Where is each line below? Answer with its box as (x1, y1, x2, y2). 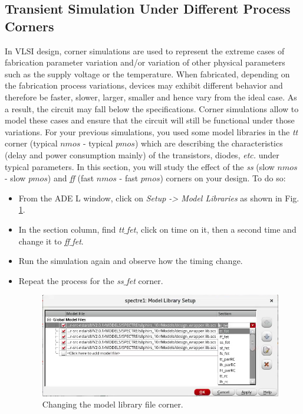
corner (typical (5, 137, 58, 149)
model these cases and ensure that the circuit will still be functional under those (5, 114, 295, 126)
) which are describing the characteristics (134, 137, 283, 149)
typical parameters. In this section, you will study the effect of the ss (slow (5, 160, 275, 172)
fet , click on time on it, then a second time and (127, 223, 297, 235)
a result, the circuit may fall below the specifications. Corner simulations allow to (5, 102, 299, 115)
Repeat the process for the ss (18, 274, 124, 286)
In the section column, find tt (18, 223, 124, 235)
